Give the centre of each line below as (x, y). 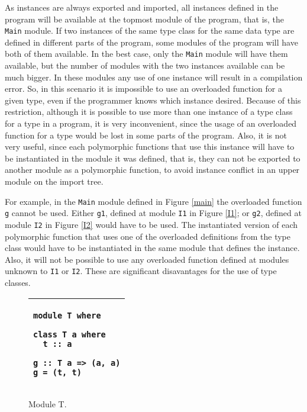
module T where (67, 315)
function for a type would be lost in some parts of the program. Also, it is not (146, 135)
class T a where (70, 334)
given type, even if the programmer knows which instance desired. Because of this (153, 100)
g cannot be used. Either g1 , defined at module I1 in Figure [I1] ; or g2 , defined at (153, 213)
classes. (18, 283)
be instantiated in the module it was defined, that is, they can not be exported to (153, 158)
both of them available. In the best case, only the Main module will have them (146, 54)
